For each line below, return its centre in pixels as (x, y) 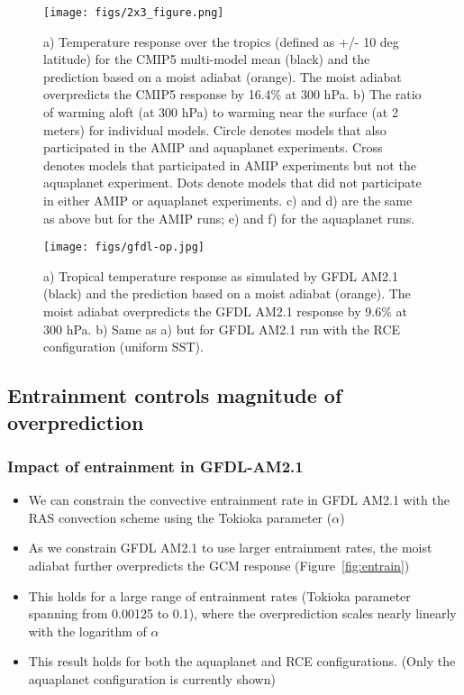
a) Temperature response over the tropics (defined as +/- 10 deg (221, 41)
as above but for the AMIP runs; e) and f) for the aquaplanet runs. (229, 218)
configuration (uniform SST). (123, 347)
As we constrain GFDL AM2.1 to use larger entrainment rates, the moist (230, 548)
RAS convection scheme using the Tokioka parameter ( (180, 517)
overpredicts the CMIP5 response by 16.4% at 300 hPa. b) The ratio (232, 94)
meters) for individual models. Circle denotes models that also (215, 129)
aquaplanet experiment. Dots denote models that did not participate (232, 183)
